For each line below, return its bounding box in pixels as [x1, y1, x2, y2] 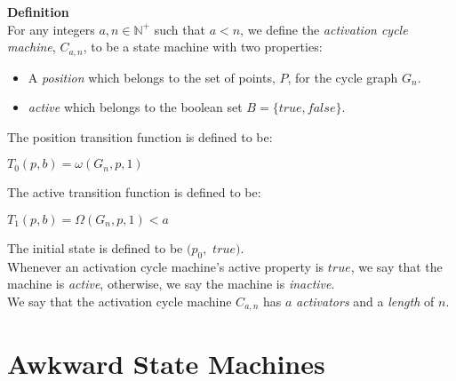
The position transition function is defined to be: [7, 127, 273, 146]
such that [154, 20, 205, 38]
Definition [7, 3, 69, 20]
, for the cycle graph [287, 67, 398, 86]
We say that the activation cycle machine [7, 292, 232, 310]
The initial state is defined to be [7, 239, 183, 258]
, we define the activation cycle [240, 20, 408, 38]
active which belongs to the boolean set [28, 98, 243, 116]
